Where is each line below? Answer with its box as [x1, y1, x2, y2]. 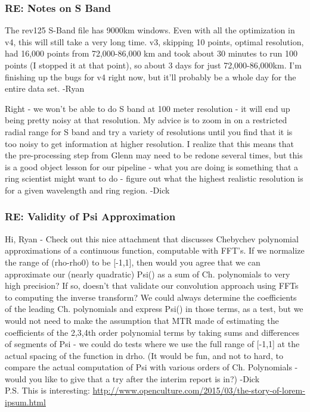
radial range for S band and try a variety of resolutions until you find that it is [5, 125, 293, 138]
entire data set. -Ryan [5, 82, 85, 95]
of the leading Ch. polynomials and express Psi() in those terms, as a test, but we [5, 302, 303, 315]
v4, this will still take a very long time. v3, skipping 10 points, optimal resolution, [5, 35, 304, 48]
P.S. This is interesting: [5, 384, 90, 397]
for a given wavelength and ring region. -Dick [5, 183, 170, 196]
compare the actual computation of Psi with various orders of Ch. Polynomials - [5, 361, 298, 373]
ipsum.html [5, 396, 46, 408]
